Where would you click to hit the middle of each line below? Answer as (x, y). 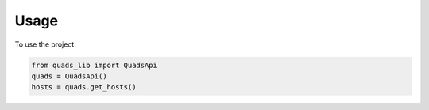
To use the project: (46, 44)
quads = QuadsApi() (69, 76)
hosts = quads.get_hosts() (84, 87)
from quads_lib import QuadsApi (95, 65)
